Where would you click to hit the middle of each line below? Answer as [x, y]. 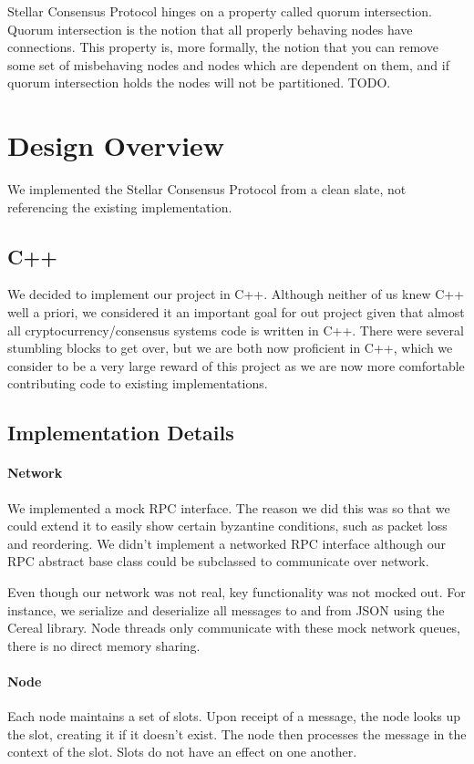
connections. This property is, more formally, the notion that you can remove [223, 47]
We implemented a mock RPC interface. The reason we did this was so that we [229, 507]
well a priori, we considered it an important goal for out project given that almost [236, 312]
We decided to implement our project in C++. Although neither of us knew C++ [236, 294]
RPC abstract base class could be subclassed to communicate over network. [218, 561]
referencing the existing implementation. [120, 206]
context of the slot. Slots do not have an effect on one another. [182, 752]
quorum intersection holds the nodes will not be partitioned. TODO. [199, 83]
